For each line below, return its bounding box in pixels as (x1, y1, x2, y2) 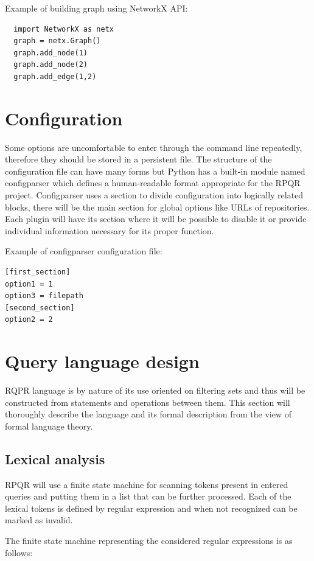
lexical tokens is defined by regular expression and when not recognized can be (5, 501, 298, 514)
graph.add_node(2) (13, 60, 88, 69)
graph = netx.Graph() (13, 37, 101, 46)
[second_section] (5, 303, 75, 312)
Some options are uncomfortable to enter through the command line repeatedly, (5, 141, 302, 153)
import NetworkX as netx (13, 24, 114, 33)
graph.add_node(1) (13, 48, 88, 57)
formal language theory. (5, 419, 93, 432)
